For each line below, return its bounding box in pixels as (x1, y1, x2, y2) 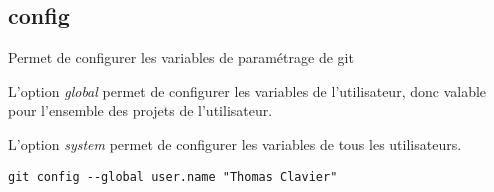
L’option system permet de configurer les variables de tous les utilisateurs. (8, 133, 462, 154)
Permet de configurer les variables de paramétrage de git (8, 47, 354, 68)
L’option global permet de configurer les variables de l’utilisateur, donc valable (8, 80, 487, 101)
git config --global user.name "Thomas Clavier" (8, 169, 338, 184)
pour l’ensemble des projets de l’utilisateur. (8, 100, 273, 121)
